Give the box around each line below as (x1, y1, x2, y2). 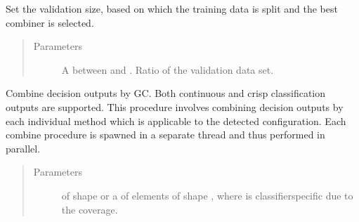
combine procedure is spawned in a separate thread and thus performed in (6, 127, 325, 142)
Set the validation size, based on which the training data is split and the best (6, 1, 338, 15)
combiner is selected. (6, 15, 94, 30)
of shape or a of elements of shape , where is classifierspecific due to (61, 188, 353, 202)
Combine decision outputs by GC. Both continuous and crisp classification (6, 86, 326, 100)
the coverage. (61, 202, 118, 216)
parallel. (6, 141, 41, 155)
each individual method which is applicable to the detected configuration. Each (6, 113, 346, 128)
